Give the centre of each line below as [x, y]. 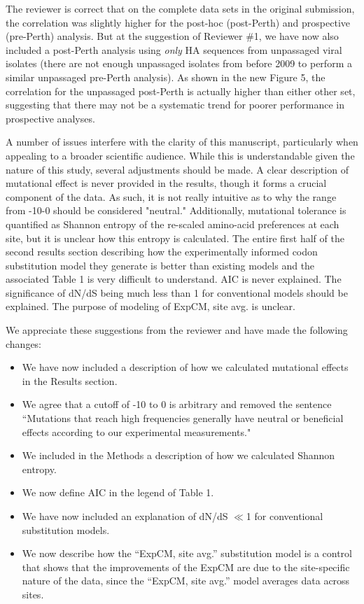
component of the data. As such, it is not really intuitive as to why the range [171, 196]
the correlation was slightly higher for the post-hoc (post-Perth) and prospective [178, 22]
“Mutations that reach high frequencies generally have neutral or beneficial [183, 418]
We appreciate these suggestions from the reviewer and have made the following [177, 330]
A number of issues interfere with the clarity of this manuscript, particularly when [182, 142]
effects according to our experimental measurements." [136, 431]
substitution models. [66, 529]
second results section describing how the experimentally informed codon [162, 252]
